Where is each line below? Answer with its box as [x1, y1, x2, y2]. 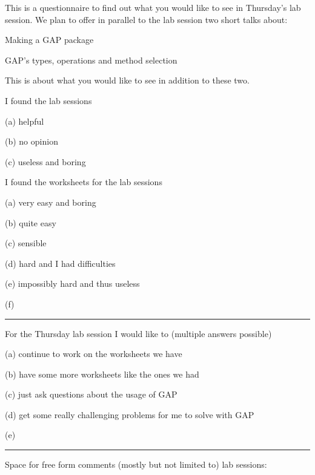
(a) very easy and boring [5, 195, 96, 208]
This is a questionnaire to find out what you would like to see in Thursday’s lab [5, 1, 301, 13]
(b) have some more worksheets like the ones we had [5, 367, 199, 380]
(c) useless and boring [5, 155, 86, 168]
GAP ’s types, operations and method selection [5, 53, 177, 66]
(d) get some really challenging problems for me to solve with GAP [5, 408, 254, 421]
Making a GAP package [5, 33, 94, 46]
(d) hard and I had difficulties [5, 257, 116, 269]
